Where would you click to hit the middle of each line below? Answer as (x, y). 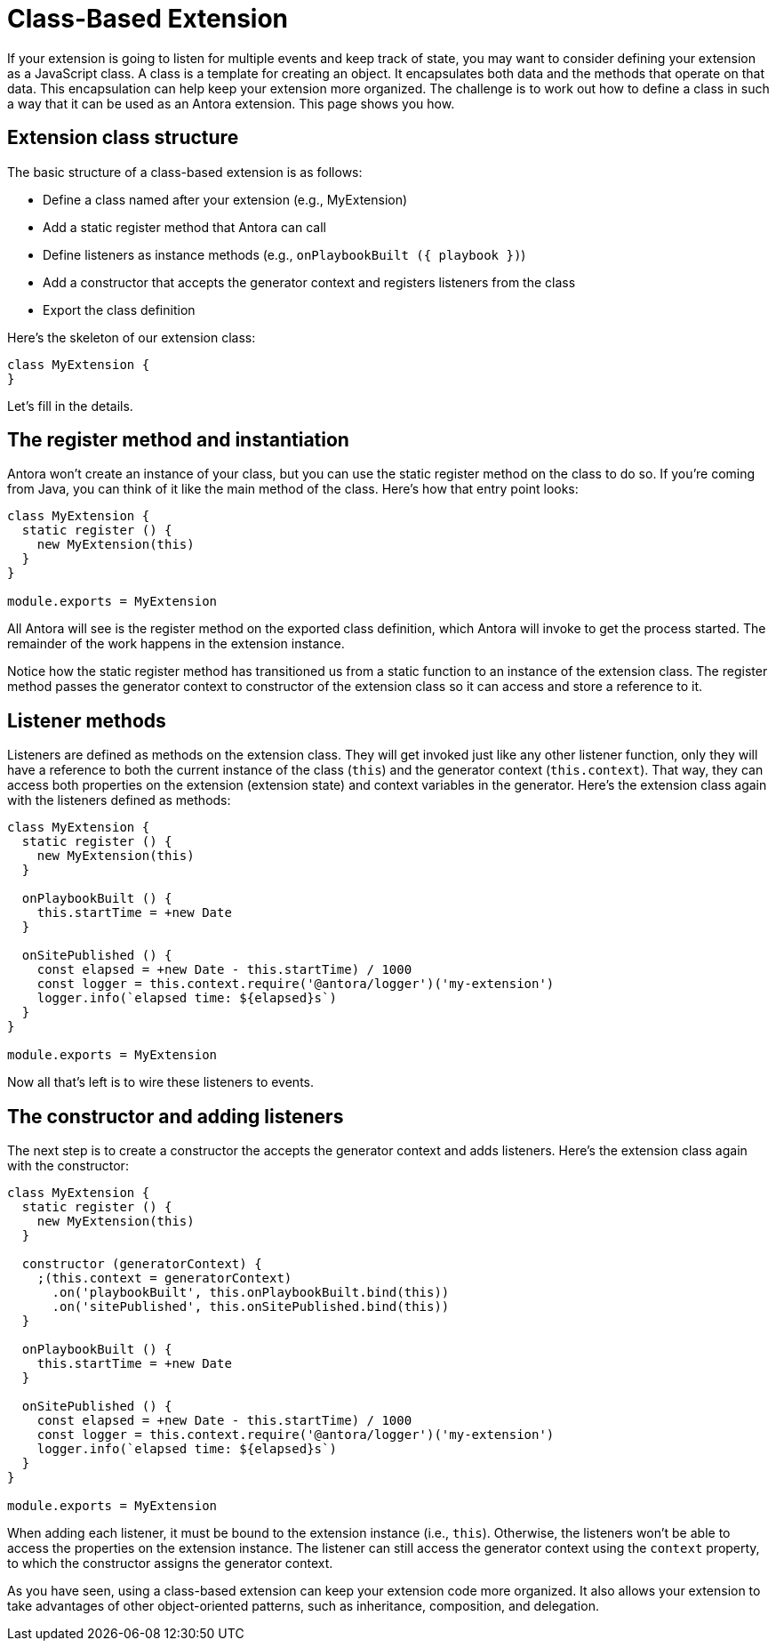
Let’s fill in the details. (70, 406)
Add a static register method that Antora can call (184, 227)
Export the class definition (119, 310)
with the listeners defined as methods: (119, 800)
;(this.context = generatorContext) (164, 1278)
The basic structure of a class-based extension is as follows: (185, 172)
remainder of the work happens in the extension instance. (176, 644)
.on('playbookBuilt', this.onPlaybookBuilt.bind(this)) (251, 1293)
